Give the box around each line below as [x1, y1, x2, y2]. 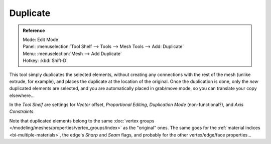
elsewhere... [9, 92, 35, 98]
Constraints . [9, 108, 35, 114]
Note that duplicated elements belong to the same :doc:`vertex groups [9, 117, 155, 123]
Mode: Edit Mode [23, 36, 59, 42]
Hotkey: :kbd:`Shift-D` [23, 57, 68, 63]
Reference [23, 27, 45, 33]
